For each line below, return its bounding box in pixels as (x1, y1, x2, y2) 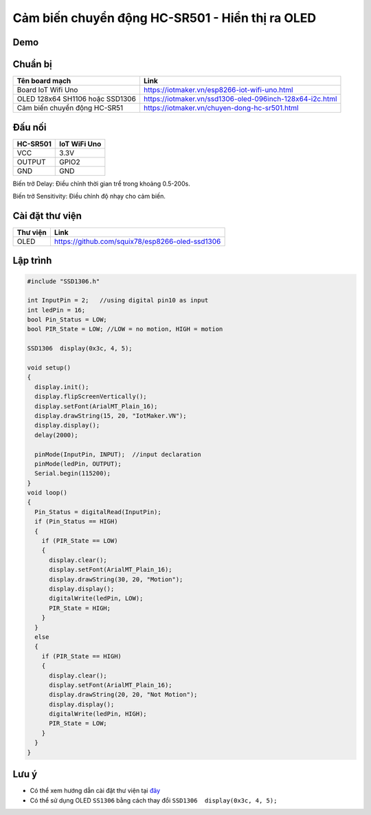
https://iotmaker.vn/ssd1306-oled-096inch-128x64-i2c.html (143, 94, 337, 104)
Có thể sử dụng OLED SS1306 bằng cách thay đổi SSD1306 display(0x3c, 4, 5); (30, 796, 278, 804)
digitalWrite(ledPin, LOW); (49, 594, 144, 603)
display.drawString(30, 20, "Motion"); (49, 575, 183, 583)
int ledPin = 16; (27, 306, 86, 314)
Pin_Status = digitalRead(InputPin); (34, 508, 161, 515)
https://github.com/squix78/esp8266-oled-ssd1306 (54, 236, 221, 246)
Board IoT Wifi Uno (16, 85, 78, 95)
